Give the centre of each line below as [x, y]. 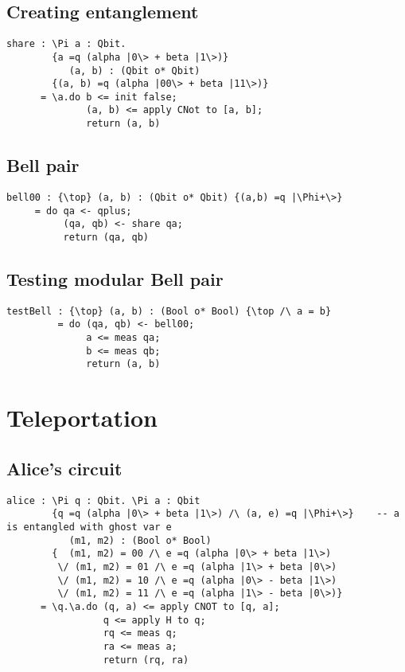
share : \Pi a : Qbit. [66, 44]
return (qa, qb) [106, 237]
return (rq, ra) [146, 660]
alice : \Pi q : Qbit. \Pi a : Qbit [103, 500]
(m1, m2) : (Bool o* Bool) [140, 540]
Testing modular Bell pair [115, 279]
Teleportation [82, 418]
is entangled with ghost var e [89, 527]
